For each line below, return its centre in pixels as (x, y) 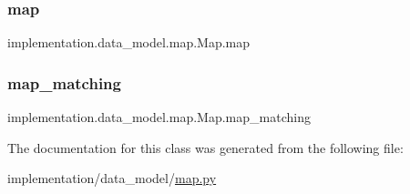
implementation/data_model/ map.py (112, 178)
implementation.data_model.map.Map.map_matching (159, 117)
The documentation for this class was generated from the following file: (205, 147)
